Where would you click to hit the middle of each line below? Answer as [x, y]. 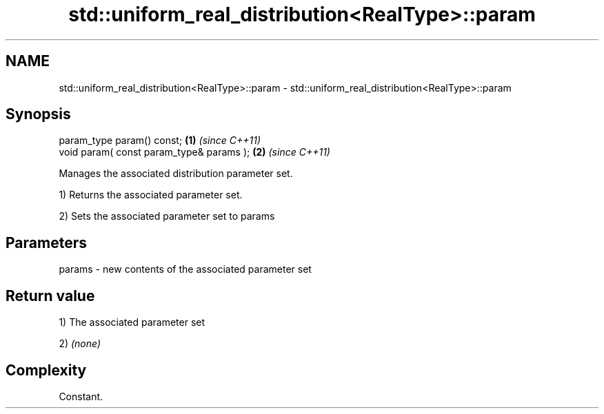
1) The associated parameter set [132, 322]
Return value [50, 296]
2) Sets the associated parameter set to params [167, 216]
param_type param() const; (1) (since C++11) [160, 141]
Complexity [46, 370]
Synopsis [38, 114]
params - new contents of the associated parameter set [185, 269]
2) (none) [80, 344]
